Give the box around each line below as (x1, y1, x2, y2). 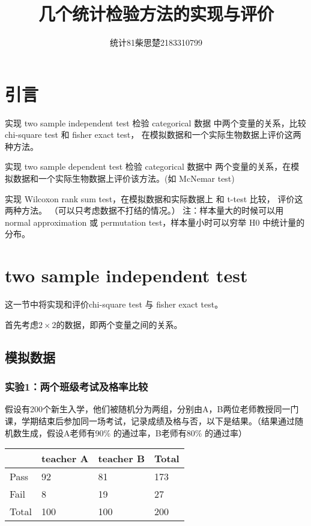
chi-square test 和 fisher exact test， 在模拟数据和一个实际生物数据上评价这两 (5, 128, 301, 141)
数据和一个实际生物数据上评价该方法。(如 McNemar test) (13, 172, 235, 185)
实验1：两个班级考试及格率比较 (5, 379, 148, 394)
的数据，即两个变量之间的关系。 (56, 318, 183, 330)
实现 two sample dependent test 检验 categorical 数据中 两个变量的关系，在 (5, 160, 291, 173)
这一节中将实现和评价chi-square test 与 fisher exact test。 (5, 298, 223, 311)
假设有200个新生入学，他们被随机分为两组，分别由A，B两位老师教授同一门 (5, 403, 299, 415)
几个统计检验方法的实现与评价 (38, 1, 274, 26)
